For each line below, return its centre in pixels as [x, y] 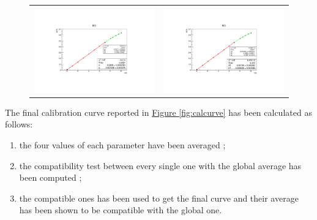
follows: [19, 124]
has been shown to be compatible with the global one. [121, 210]
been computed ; [50, 177]
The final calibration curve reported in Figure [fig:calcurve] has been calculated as [158, 112]
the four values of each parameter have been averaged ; [122, 145]
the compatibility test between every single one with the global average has [160, 165]
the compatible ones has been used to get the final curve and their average [159, 198]
